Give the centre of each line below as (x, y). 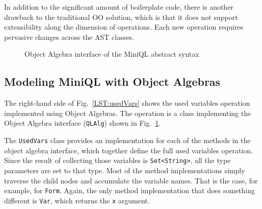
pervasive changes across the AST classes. (69, 37)
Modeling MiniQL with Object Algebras (112, 82)
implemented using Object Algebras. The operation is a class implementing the (128, 113)
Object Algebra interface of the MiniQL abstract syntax (112, 54)
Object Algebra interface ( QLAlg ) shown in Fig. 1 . (83, 123)
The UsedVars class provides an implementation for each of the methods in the (127, 140)
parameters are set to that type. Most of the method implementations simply (125, 170)
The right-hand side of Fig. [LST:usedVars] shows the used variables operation (127, 103)
